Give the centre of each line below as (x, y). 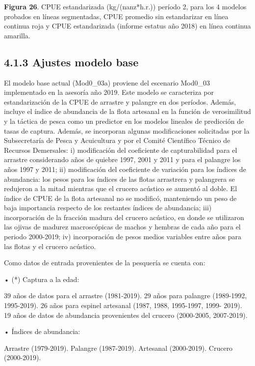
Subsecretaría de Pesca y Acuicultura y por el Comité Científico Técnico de (117, 140)
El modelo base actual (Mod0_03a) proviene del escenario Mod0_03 (107, 82)
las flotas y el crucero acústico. (50, 246)
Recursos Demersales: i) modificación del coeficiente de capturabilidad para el (121, 150)
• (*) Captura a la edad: (42, 279)
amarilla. (17, 35)
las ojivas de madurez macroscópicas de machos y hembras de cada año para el (122, 227)
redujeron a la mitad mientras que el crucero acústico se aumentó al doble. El (121, 188)
